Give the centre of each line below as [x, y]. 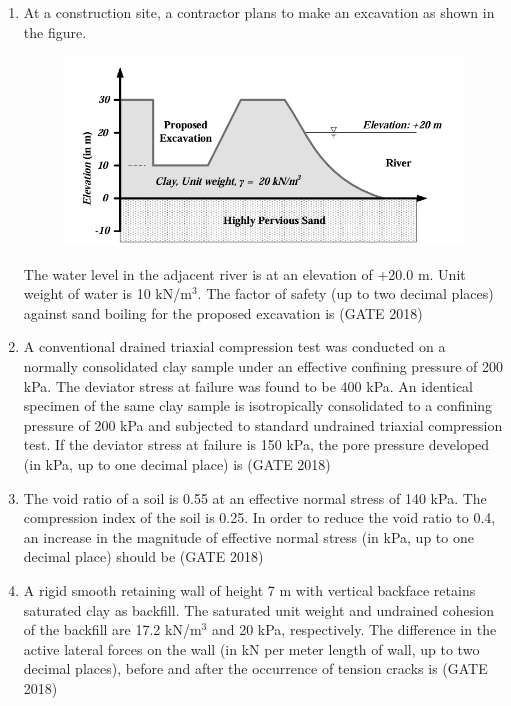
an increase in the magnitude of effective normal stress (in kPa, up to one [248, 536]
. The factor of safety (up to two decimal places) [345, 293]
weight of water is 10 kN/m [107, 293]
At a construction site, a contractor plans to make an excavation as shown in [259, 12]
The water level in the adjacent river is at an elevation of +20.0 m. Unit [244, 273]
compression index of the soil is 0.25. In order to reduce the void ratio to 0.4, [259, 517]
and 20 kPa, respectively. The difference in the [354, 629]
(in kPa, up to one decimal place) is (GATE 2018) [177, 464]
